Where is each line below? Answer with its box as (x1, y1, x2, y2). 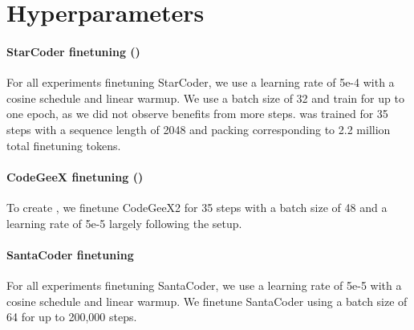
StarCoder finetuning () (6, 43, 140, 59)
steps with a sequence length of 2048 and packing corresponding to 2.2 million (6, 120, 391, 137)
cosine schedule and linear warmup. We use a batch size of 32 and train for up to (6, 89, 404, 106)
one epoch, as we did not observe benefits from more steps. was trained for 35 (6, 105, 388, 122)
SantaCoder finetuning (6, 246, 134, 263)
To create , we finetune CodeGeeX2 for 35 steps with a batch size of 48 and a (6, 198, 388, 215)
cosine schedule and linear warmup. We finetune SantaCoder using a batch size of (6, 292, 408, 309)
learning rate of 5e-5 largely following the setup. (6, 214, 242, 231)
